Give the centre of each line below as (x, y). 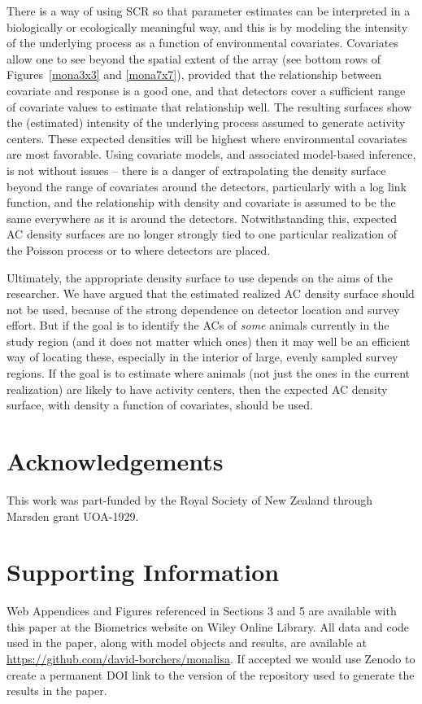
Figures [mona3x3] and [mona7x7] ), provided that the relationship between (194, 74)
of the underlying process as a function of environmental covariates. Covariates (203, 43)
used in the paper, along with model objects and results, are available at (187, 643)
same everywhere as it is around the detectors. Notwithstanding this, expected (202, 218)
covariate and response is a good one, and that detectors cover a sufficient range (206, 90)
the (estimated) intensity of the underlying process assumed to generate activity (206, 122)
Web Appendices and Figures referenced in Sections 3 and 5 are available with (202, 611)
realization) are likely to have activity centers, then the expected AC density (197, 389)
